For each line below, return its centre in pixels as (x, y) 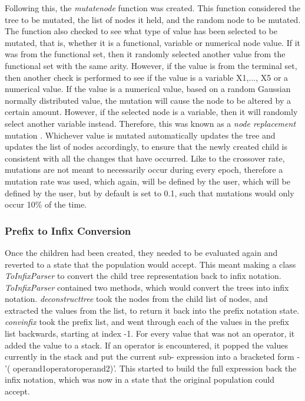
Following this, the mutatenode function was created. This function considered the (153, 8)
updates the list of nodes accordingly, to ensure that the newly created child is (146, 147)
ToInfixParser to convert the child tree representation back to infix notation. (143, 276)
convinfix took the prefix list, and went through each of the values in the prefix (147, 322)
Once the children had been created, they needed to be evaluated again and (141, 252)
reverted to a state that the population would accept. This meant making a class (150, 264)
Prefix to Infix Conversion (68, 230)
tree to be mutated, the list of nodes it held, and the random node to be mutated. (153, 19)
